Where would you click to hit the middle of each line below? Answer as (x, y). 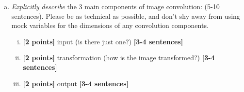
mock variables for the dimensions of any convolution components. (110, 25)
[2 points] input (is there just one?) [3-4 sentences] (103, 41)
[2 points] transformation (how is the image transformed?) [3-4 (119, 58)
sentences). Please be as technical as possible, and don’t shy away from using (126, 16)
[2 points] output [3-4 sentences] (76, 83)
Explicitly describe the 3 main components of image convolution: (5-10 (115, 6)
